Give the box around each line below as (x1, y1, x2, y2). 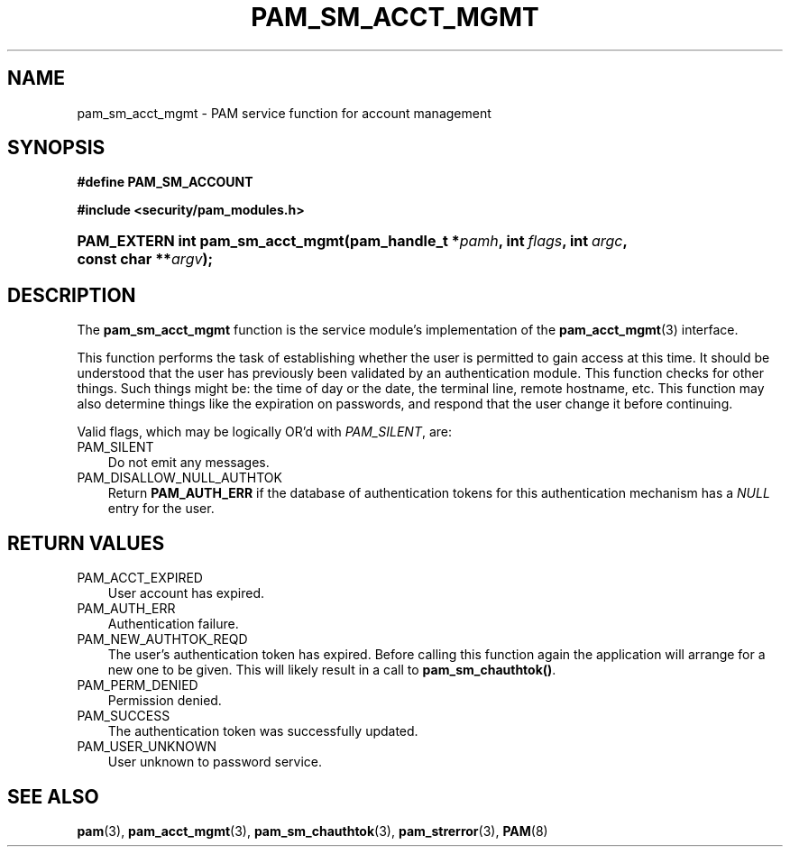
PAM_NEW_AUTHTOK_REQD (77, 631, 248, 647)
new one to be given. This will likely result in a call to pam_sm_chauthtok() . (107, 662, 556, 678)
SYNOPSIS (7, 136, 106, 160)
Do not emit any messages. (107, 455, 270, 471)
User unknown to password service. (107, 754, 323, 770)
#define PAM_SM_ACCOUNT (77, 174, 253, 190)
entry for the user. (107, 500, 215, 517)
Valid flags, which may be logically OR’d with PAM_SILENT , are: (77, 424, 453, 440)
